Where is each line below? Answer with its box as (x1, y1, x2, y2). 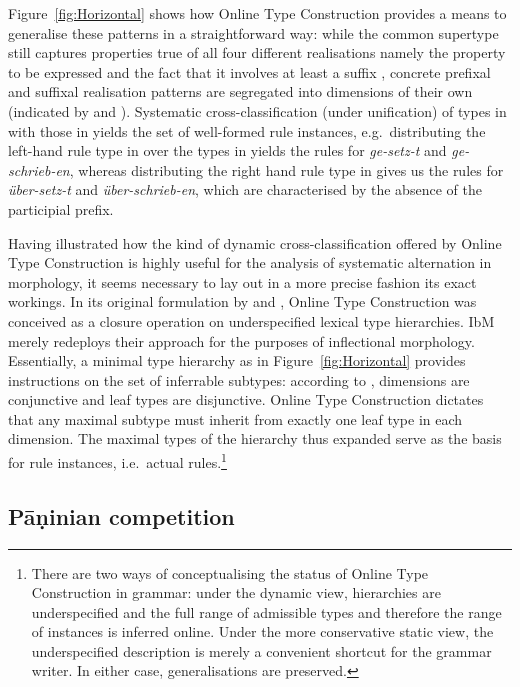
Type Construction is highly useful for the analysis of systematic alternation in (8, 252, 492, 273)
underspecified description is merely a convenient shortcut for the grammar (31, 640, 492, 661)
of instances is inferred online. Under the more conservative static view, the (31, 621, 494, 642)
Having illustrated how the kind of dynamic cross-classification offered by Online (8, 232, 502, 253)
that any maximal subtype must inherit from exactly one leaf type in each (8, 408, 463, 429)
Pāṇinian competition (8, 500, 235, 531)
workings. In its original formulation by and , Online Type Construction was (8, 291, 477, 312)
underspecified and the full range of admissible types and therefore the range (31, 601, 502, 622)
